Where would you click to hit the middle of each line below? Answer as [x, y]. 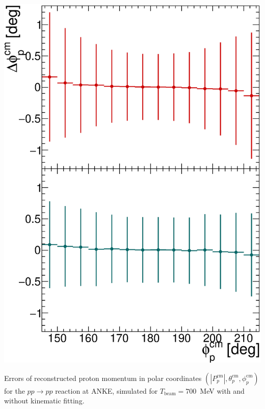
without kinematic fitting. [44, 401]
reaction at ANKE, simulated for [107, 390]
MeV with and [222, 390]
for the [15, 390]
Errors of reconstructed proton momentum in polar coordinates [103, 378]
